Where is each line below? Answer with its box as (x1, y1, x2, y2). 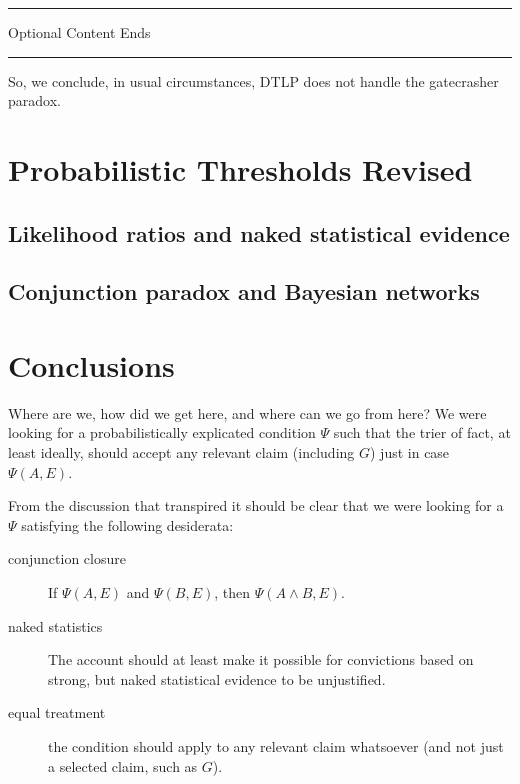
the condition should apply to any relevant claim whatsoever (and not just (48, 735, 504, 756)
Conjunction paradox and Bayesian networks (8, 276, 480, 307)
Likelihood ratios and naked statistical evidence (8, 217, 510, 248)
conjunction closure (8, 548, 126, 569)
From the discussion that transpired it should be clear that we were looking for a (8, 495, 504, 516)
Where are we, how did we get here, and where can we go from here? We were (8, 402, 487, 423)
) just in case (370, 442, 450, 463)
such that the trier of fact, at (333, 422, 511, 443)
